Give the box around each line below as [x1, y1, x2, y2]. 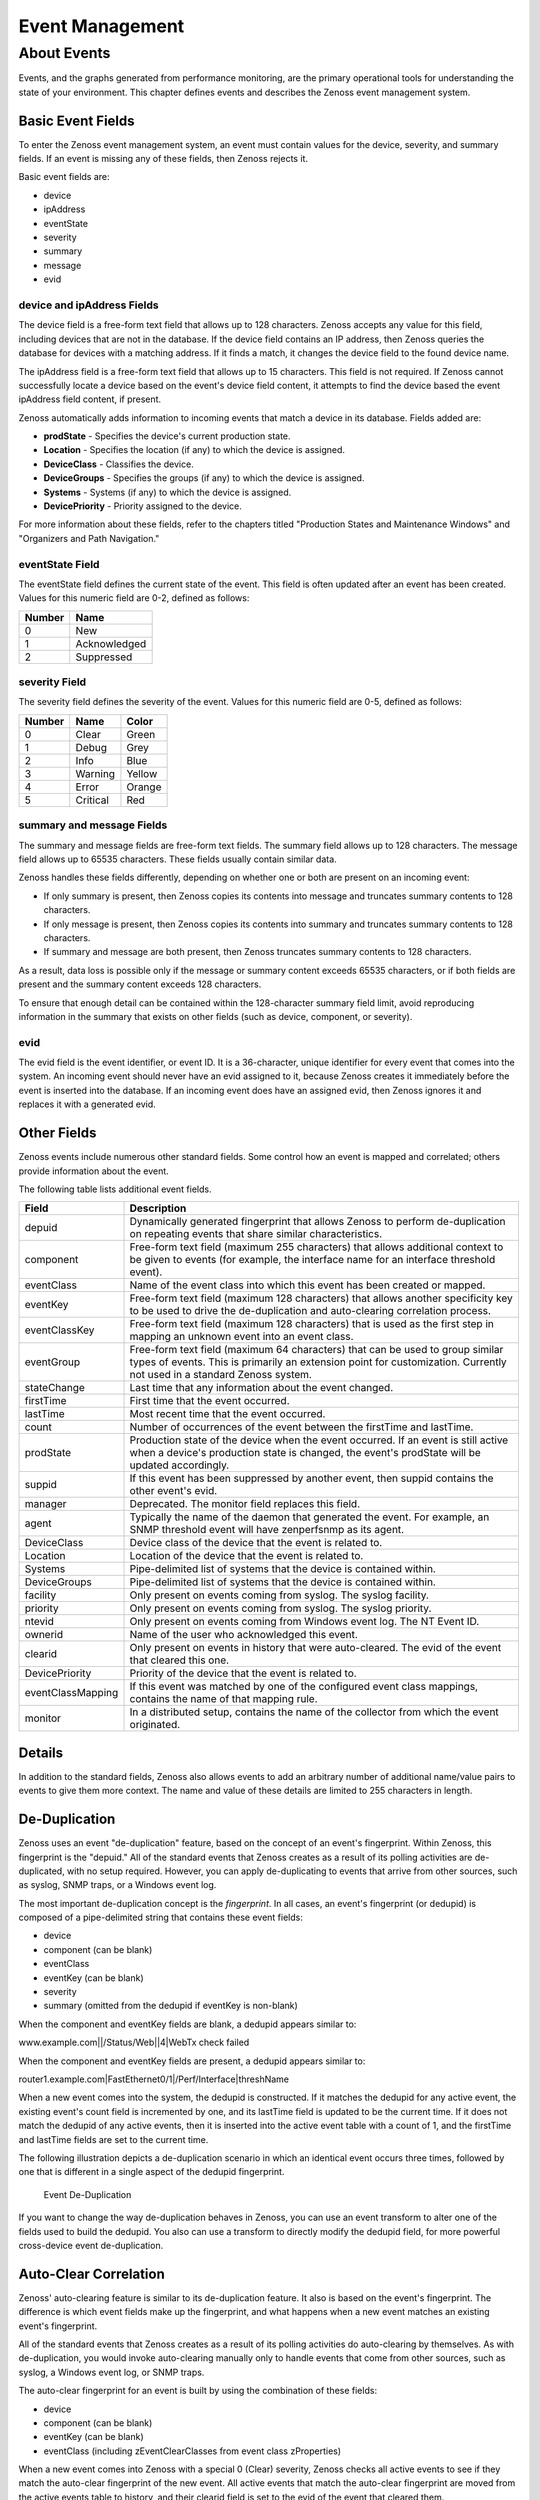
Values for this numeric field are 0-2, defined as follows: [18, 592, 250, 604]
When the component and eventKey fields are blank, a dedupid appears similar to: [18, 2018, 357, 2030]
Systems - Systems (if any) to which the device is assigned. [43, 486, 292, 498]
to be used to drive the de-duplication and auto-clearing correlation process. [129, 1304, 492, 1318]
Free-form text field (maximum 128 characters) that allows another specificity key [129, 1291, 514, 1305]
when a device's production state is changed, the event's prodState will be [129, 1446, 481, 1460]
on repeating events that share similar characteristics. [129, 1227, 383, 1241]
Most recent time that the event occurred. [129, 1407, 326, 1421]
